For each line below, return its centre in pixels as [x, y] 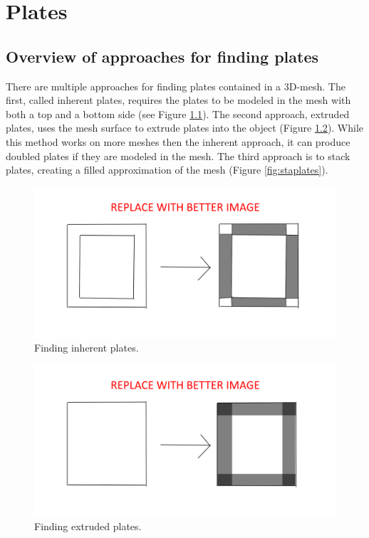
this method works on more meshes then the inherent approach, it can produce [178, 141]
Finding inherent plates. [87, 348]
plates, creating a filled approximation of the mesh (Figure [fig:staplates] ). [167, 170]
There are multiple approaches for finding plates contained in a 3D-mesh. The [176, 86]
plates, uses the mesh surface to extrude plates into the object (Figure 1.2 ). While [185, 128]
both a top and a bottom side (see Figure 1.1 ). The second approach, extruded [178, 114]
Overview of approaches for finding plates [162, 56]
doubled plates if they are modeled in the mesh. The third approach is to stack [178, 155]
